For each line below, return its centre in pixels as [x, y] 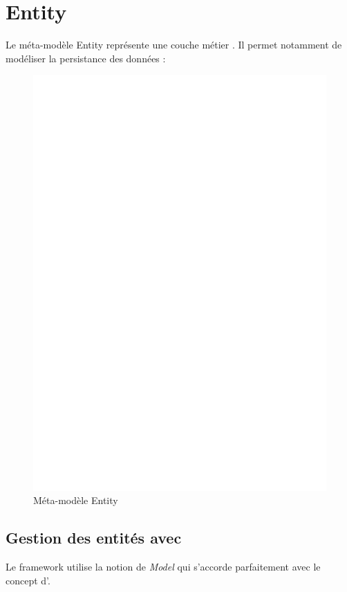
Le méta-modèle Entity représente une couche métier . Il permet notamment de [174, 45]
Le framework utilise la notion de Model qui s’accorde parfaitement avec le [163, 567]
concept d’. [28, 580]
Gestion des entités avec [94, 538]
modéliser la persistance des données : [86, 58]
